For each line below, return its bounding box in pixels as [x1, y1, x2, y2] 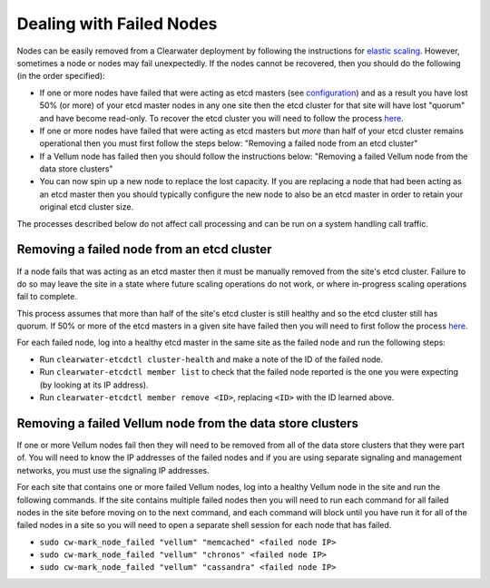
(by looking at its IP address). [39, 379, 149, 390]
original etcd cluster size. [39, 201, 134, 212]
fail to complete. [16, 291, 77, 302]
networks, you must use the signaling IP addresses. [16, 465, 211, 475]
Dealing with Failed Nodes [16, 14, 218, 34]
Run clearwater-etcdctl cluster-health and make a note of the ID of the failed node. [39, 354, 384, 365]
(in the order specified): [16, 71, 105, 82]
